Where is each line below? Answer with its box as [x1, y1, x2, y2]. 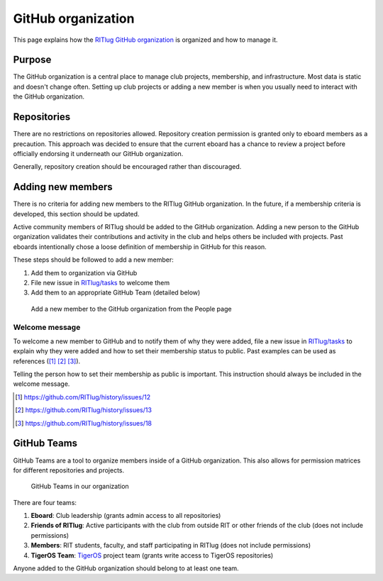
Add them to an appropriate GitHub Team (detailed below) [30, 288, 201, 297]
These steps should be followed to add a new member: [13, 255, 174, 264]
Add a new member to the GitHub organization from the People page [30, 304, 232, 313]
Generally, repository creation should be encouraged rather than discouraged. [13, 162, 242, 171]
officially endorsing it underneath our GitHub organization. [13, 149, 184, 157]
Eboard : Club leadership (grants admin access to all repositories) [30, 511, 221, 520]
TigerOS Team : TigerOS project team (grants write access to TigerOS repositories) [30, 550, 274, 560]
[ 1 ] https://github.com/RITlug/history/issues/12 [15, 392, 151, 401]
